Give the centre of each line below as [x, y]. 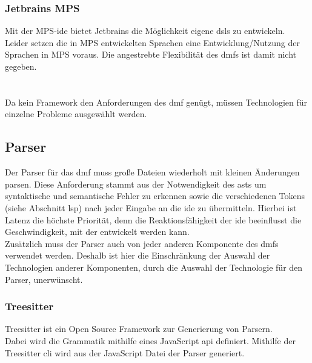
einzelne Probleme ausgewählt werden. [76, 114]
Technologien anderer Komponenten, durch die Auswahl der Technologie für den [154, 267]
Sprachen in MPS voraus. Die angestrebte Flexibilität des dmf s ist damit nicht [151, 54]
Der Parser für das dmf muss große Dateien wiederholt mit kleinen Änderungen [152, 172]
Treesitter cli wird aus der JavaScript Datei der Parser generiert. [125, 352]
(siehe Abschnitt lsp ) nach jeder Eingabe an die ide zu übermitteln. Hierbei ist [151, 207]
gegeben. [21, 66]
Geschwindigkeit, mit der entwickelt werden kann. [97, 232]
